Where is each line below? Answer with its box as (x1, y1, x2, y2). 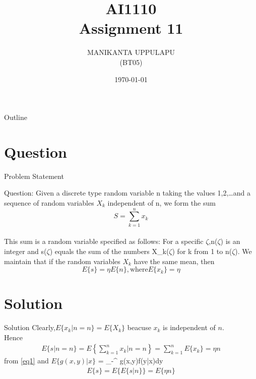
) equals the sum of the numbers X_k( (49, 245, 169, 256)
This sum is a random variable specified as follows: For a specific (4, 236, 204, 246)
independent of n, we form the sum (107, 198, 216, 208)
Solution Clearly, (4, 322, 55, 333)
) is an (220, 236, 240, 246)
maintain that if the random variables (4, 256, 120, 266)
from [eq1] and (4, 355, 49, 366)
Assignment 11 (79, 18, 183, 38)
